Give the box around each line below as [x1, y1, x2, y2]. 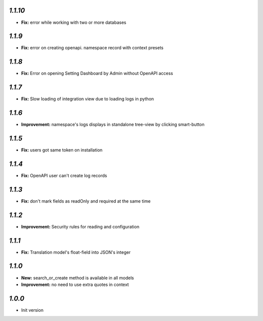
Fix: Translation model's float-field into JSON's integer [21, 249, 131, 255]
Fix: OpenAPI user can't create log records [21, 172, 107, 178]
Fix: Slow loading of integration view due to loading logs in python [21, 96, 154, 102]
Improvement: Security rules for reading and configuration [21, 224, 140, 229]
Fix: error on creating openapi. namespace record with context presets [21, 45, 164, 51]
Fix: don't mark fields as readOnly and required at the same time [21, 198, 151, 204]
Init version [21, 307, 44, 313]
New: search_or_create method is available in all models [21, 275, 134, 281]
